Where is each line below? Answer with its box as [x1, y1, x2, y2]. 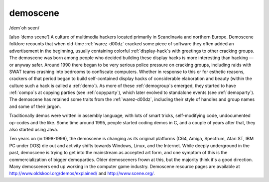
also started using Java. [9, 127, 58, 133]
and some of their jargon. [9, 103, 61, 109]
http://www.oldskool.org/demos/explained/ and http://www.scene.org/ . [9, 171, 155, 177]
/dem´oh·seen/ [9, 25, 40, 31]
